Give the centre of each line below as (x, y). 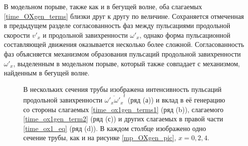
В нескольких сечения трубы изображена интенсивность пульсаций (123, 89)
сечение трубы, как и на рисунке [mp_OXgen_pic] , (100, 138)
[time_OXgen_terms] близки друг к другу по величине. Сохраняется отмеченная (124, 16)
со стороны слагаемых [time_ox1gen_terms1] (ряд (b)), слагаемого (124, 109)
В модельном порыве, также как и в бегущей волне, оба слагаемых (103, 6)
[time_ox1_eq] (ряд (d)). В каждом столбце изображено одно (115, 128)
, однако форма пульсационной (185, 35)
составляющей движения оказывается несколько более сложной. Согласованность (124, 44)
